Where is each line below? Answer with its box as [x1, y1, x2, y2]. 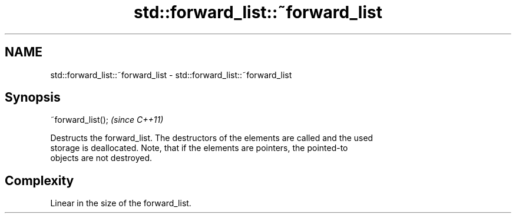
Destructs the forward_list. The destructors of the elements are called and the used [50, 133, 373, 143]
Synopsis [5, 90, 61, 105]
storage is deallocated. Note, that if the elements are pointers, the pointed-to [50, 143, 348, 153]
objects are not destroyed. [50, 153, 153, 163]
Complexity [5, 173, 74, 188]
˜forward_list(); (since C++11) [50, 115, 164, 125]
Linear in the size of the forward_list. [50, 198, 191, 209]
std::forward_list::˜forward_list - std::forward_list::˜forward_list [50, 69, 292, 80]
